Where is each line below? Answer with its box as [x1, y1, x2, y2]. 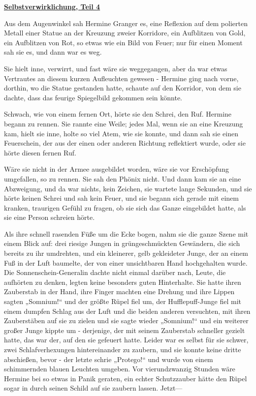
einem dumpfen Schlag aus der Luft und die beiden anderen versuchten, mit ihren [4, 305, 251, 316]
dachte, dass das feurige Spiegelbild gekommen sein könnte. [4, 92, 182, 102]
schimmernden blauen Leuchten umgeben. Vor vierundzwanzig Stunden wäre [4, 364, 235, 374]
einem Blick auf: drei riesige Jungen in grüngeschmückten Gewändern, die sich [4, 238, 240, 248]
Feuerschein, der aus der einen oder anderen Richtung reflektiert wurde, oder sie [4, 138, 246, 148]
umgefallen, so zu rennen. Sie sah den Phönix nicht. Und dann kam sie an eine [4, 173, 241, 183]
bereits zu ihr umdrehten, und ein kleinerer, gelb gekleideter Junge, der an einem [4, 248, 249, 258]
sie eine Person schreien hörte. [4, 212, 95, 222]
